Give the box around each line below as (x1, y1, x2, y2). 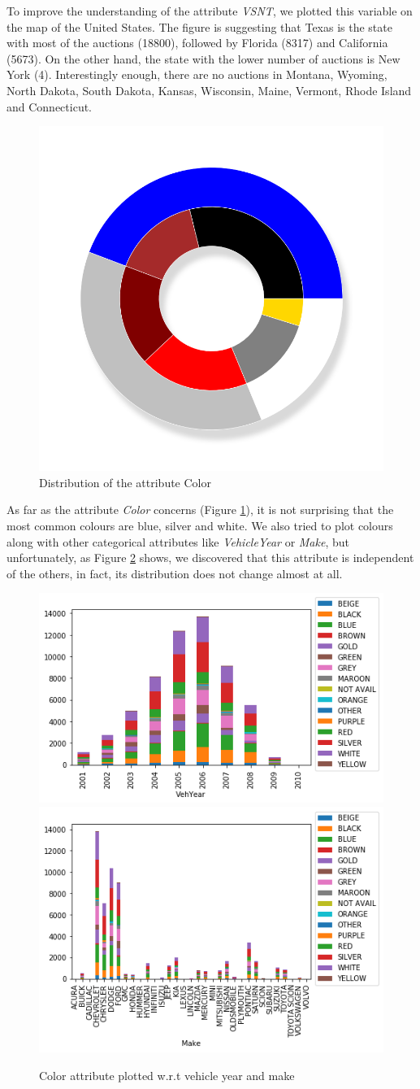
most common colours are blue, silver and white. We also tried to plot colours (6, 516, 393, 534)
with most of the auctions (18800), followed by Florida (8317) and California (6, 34, 388, 51)
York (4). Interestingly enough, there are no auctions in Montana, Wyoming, (6, 66, 388, 83)
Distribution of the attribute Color (39, 473, 211, 490)
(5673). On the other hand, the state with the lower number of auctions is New (6, 50, 401, 67)
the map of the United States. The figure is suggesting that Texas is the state (6, 18, 392, 35)
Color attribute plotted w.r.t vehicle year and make (39, 1066, 295, 1083)
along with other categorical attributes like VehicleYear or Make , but (6, 533, 349, 550)
